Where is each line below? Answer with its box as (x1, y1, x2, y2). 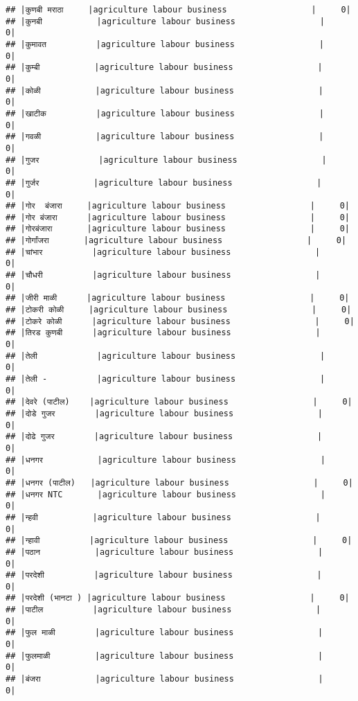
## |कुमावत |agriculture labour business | (6, 39, 324, 49)
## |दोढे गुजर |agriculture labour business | (6, 432, 323, 442)
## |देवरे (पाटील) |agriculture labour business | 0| (6, 397, 352, 407)
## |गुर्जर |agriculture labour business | (6, 177, 322, 188)
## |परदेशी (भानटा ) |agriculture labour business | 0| (6, 593, 350, 603)
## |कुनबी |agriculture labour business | (6, 16, 325, 26)
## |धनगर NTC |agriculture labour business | (6, 489, 325, 499)
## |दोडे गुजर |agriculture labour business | (6, 408, 323, 418)
